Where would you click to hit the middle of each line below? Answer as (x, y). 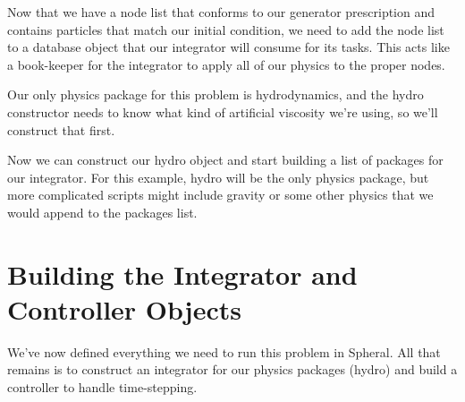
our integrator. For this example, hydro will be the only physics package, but (218, 177)
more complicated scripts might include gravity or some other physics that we (220, 195)
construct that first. (61, 129)
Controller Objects (124, 308)
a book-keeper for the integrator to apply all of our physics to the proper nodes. (226, 64)
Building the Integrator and (182, 274)
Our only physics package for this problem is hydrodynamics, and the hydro (216, 94)
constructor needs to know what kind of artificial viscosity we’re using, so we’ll (223, 111)
